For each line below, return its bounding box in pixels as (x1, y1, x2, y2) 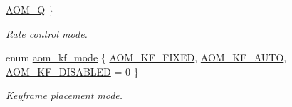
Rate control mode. (6, 26, 88, 41)
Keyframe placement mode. (6, 88, 123, 103)
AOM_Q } (6, 2, 53, 16)
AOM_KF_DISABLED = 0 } (6, 63, 139, 78)
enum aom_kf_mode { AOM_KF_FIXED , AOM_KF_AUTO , (6, 50, 287, 65)
